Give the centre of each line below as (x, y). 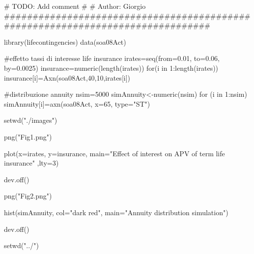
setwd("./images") (31, 120)
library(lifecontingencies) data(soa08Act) (65, 42)
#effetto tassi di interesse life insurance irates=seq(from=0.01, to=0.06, (112, 58)
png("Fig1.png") (28, 136)
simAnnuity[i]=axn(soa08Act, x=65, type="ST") (77, 103)
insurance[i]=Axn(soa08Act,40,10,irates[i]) (67, 77)
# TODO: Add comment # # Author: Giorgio (75, 6)
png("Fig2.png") (28, 196)
